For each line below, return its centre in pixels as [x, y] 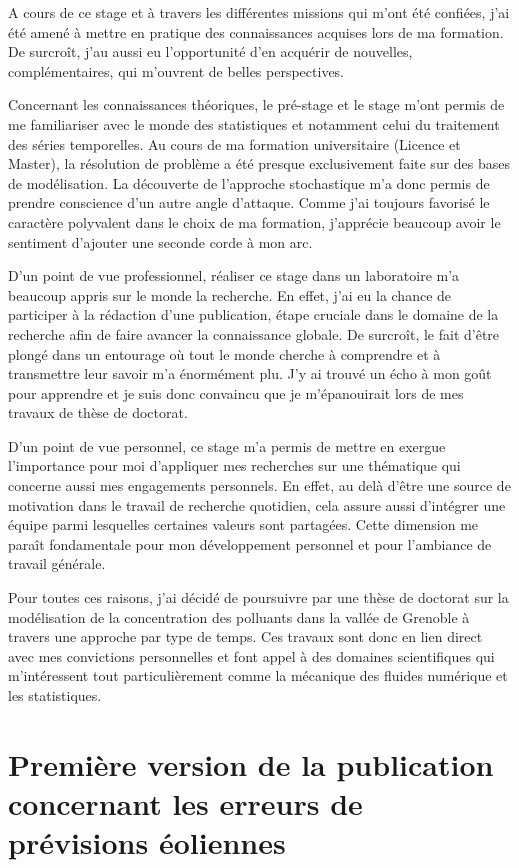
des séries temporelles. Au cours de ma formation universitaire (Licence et [234, 143]
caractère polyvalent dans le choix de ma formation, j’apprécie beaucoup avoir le [254, 221]
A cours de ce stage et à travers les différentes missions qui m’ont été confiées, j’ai [259, 12]
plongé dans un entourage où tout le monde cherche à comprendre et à [224, 353]
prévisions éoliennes [147, 842]
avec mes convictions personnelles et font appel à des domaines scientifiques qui [251, 655]
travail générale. [57, 563]
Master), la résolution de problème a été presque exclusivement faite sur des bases [259, 163]
